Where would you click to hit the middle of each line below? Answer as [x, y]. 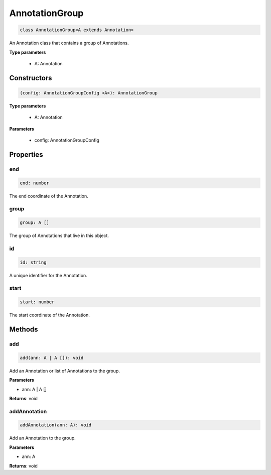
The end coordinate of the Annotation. [49, 196]
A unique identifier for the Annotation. [48, 275]
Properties [26, 154]
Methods [24, 330]
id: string [33, 262]
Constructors [31, 78]
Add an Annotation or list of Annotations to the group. [65, 371]
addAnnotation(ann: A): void [56, 425]
